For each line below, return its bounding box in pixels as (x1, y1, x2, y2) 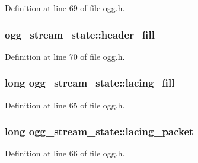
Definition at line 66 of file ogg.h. (5, 147, 125, 159)
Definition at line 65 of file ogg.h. (5, 98, 125, 111)
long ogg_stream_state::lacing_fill (5, 75, 175, 90)
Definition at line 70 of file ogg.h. (5, 50, 125, 62)
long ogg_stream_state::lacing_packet (5, 124, 194, 139)
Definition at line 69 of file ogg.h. (5, 2, 125, 14)
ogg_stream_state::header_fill (5, 27, 155, 41)
